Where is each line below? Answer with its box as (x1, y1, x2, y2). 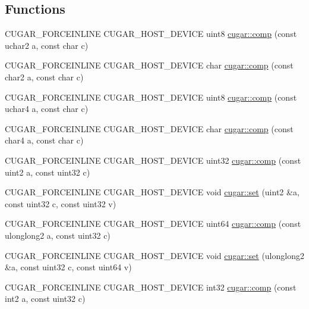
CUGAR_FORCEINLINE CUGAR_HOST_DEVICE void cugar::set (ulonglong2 (5, 249, 304, 261)
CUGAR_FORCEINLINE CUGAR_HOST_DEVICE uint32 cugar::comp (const (5, 154, 301, 166)
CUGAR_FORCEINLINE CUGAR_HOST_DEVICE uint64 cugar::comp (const (5, 217, 301, 230)
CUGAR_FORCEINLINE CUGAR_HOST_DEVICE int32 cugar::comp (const (5, 280, 297, 293)
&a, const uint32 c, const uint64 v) (5, 261, 132, 273)
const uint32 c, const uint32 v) (5, 197, 116, 210)
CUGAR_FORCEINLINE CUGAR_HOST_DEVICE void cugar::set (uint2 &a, (5, 186, 299, 198)
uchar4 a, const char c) (5, 102, 89, 115)
